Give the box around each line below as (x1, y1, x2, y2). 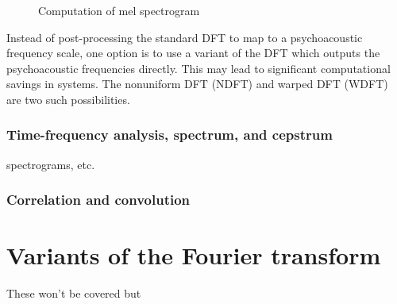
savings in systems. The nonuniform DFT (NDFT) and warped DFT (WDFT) (6, 75, 388, 92)
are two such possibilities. (6, 90, 130, 107)
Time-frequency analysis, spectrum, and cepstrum (6, 125, 333, 144)
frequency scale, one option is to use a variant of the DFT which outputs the (6, 44, 380, 61)
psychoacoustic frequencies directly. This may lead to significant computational (6, 60, 391, 76)
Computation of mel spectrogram (38, 2, 200, 18)
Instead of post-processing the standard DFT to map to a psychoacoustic (6, 29, 363, 45)
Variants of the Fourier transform (6, 239, 381, 271)
